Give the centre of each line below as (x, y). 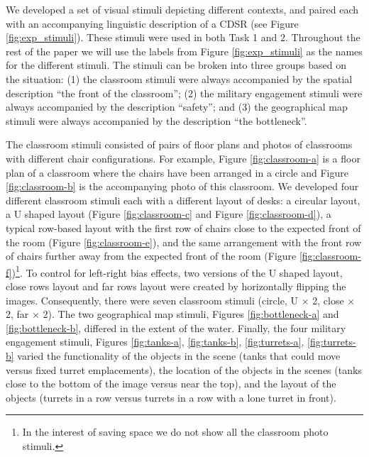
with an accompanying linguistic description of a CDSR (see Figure (152, 23)
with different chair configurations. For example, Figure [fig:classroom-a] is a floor (183, 158)
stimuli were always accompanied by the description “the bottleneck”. (156, 120)
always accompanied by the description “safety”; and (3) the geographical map (177, 107)
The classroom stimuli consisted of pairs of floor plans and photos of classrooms (179, 144)
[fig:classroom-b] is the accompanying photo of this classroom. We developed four (182, 186)
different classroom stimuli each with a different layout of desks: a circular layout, (183, 200)
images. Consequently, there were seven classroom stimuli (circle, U (152, 300)
